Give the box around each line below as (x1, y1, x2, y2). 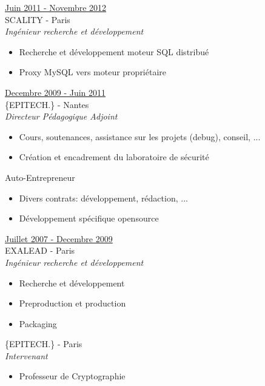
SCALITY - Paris (5, 13, 70, 25)
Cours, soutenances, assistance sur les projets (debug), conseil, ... (19, 130, 261, 143)
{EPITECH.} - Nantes (5, 98, 89, 110)
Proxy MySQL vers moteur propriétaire (19, 66, 167, 78)
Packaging (19, 317, 57, 330)
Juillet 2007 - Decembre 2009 (5, 232, 113, 245)
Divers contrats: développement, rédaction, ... (19, 191, 188, 204)
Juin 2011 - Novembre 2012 (5, 1, 107, 13)
